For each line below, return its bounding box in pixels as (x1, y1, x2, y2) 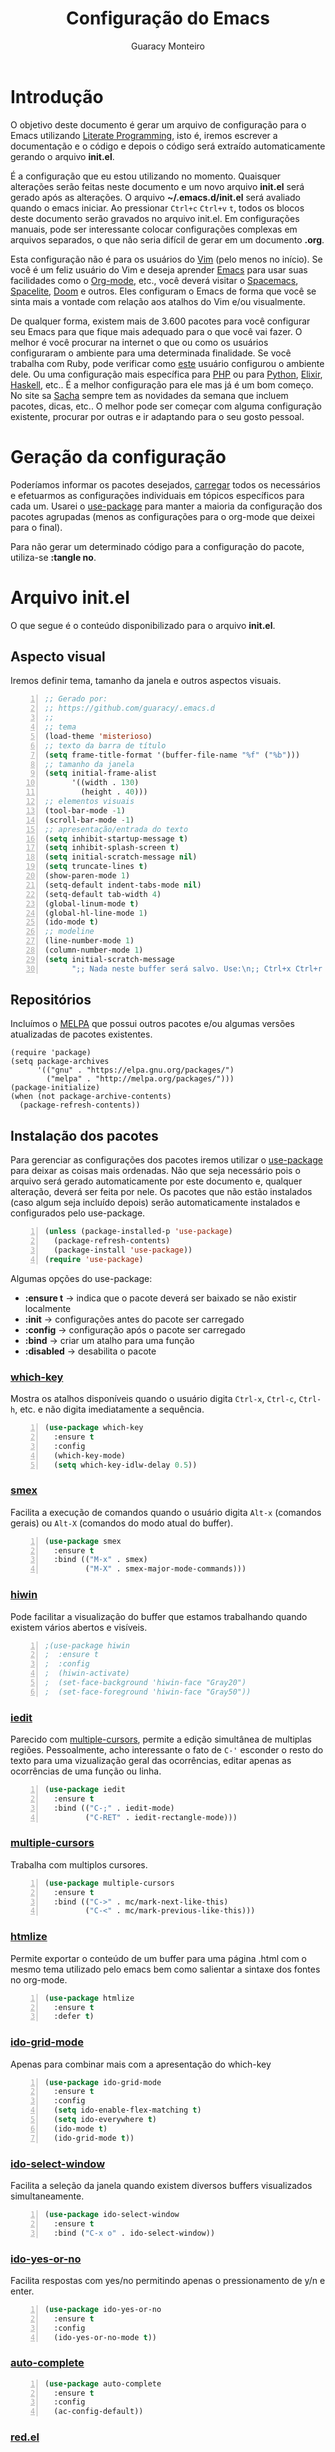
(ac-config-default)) (53, 2407, 144, 2417)
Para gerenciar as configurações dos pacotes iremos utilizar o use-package (10, 1154, 323, 1166)
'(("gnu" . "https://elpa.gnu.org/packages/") (36, 1065, 235, 1076)
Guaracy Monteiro (131, 40, 205, 52)
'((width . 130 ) (71, 778, 140, 788)
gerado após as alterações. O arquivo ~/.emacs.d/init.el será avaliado (10, 191, 302, 203)
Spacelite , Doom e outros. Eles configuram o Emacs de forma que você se (10, 285, 317, 297)
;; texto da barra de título (44, 740, 167, 751)
